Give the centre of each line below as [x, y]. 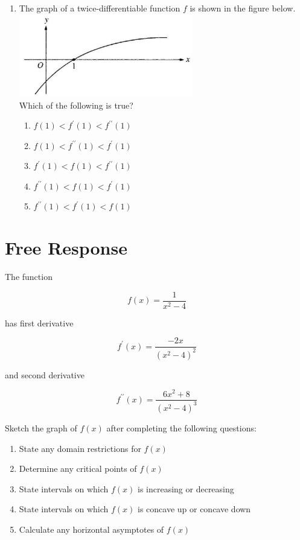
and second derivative [45, 374]
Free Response [66, 248]
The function [29, 277]
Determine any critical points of [78, 469]
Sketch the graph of [41, 427]
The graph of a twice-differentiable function [100, 8]
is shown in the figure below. [243, 8]
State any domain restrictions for [80, 448]
